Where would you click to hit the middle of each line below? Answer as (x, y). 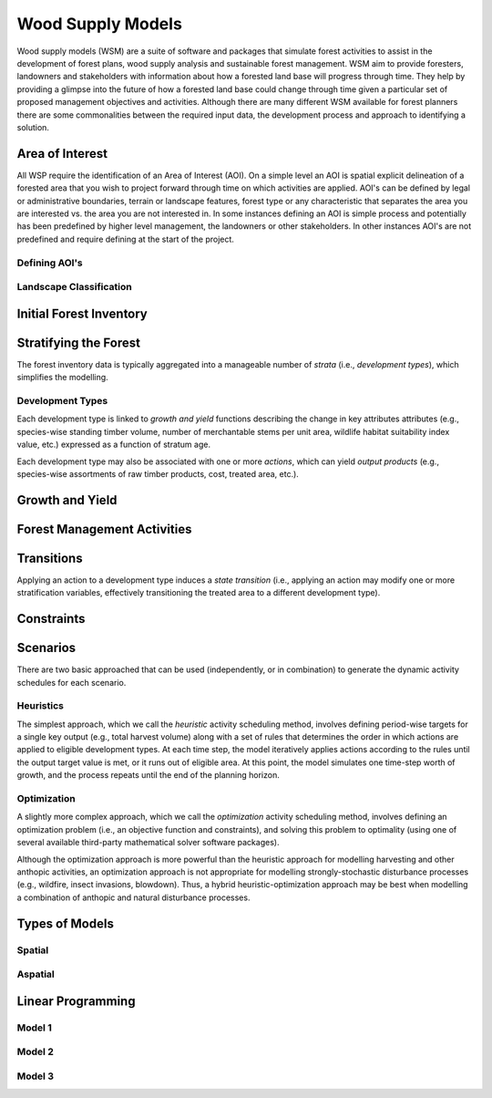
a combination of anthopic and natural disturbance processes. (133, 897)
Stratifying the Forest (79, 342)
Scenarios (46, 648)
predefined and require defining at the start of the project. (125, 239)
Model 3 (36, 1076)
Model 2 (35, 1051)
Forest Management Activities (104, 529)
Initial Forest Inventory (82, 313)
